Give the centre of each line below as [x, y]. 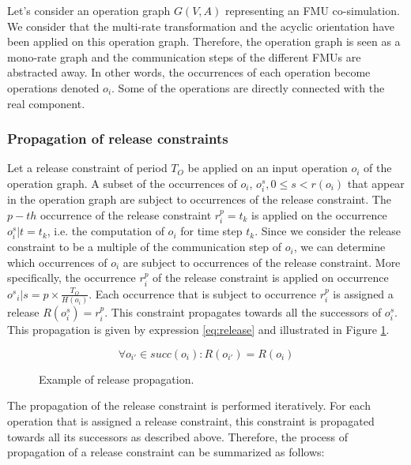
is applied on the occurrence [319, 214]
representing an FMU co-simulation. [312, 10]
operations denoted [53, 87]
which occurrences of [57, 262]
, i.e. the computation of [106, 231]
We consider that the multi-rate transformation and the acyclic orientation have [201, 26]
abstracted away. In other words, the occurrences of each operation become [189, 72]
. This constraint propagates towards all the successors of [243, 312]
